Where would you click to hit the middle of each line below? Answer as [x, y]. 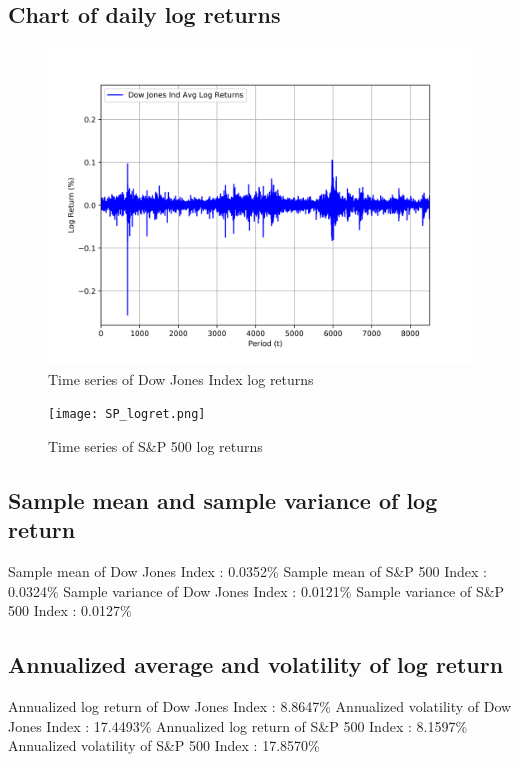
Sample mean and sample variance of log [223, 500]
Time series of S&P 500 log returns [155, 446]
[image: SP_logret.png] [127, 414]
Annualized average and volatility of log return [256, 664]
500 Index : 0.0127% [70, 610]
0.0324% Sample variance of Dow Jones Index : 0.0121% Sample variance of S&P [256, 590]
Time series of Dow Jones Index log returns [181, 378]
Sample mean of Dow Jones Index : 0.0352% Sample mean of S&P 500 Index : [247, 571]
